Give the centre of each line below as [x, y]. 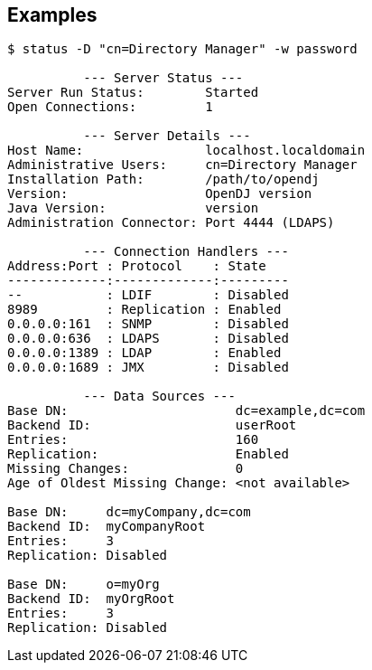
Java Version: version [133, 208]
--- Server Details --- [167, 136]
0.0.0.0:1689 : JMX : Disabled [148, 368]
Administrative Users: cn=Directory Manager [182, 165]
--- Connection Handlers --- [186, 252]
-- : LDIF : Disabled [148, 295]
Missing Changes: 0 [126, 469]
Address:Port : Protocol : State [137, 266]
